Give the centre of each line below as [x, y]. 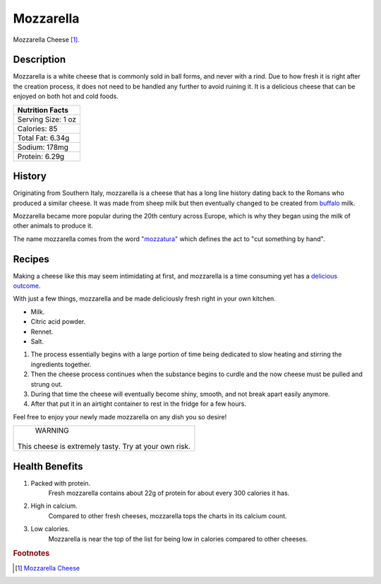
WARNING [52, 431]
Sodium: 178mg [43, 147]
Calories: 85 [37, 129]
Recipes [31, 259]
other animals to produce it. [53, 226]
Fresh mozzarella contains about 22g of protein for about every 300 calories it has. [169, 493]
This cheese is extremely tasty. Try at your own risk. [104, 447]
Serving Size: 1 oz [47, 119]
